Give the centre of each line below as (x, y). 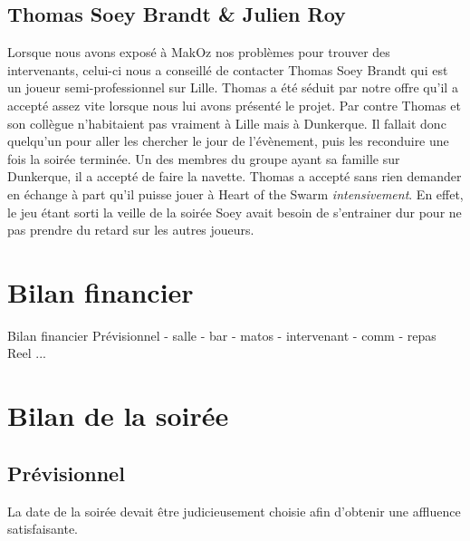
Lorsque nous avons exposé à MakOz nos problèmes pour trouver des (199, 52)
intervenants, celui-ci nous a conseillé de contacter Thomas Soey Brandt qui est (228, 69)
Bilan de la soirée (118, 415)
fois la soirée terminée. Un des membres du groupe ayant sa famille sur (204, 158)
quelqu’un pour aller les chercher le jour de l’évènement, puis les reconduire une (228, 141)
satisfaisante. (43, 529)
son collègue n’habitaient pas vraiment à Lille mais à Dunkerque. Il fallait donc (227, 123)
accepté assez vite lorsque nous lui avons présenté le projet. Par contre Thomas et (234, 105)
